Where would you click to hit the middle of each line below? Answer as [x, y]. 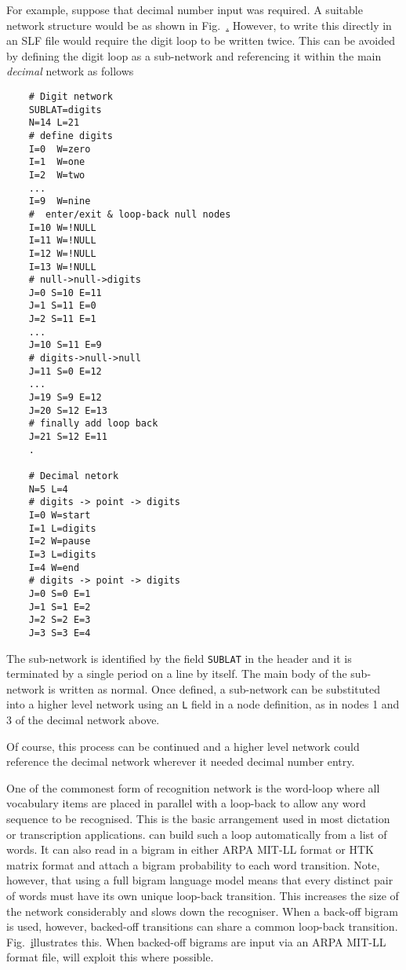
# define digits [71, 135]
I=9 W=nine [60, 201]
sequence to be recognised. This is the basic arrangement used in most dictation [198, 818]
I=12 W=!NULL [62, 253]
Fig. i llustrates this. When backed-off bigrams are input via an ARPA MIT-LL [196, 941]
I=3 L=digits [62, 554]
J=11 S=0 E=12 [65, 371]
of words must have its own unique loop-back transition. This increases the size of [203, 895]
